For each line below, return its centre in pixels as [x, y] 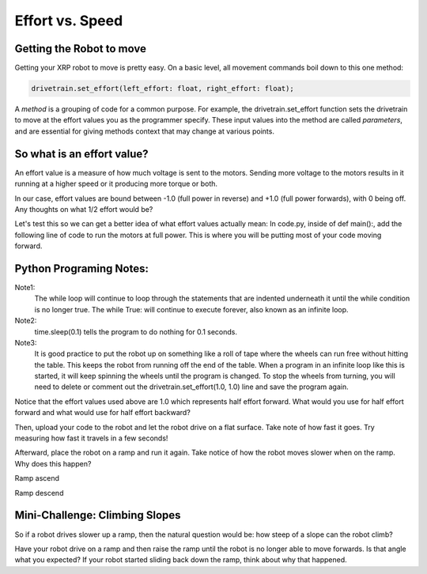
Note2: [26, 321]
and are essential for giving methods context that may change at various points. [144, 131]
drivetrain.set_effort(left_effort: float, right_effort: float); [162, 89]
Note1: [25, 287]
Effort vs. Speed [69, 21]
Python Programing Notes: [82, 268]
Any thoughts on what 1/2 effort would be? [84, 209]
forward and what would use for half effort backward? [103, 413]
